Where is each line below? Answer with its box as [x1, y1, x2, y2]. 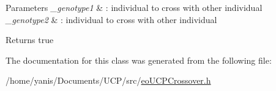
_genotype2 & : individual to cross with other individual [6, 13, 217, 25]
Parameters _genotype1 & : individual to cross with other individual [6, 1, 263, 13]
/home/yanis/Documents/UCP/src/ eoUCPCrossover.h [6, 74, 211, 87]
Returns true [6, 33, 54, 46]
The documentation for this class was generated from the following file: [6, 53, 272, 66]
